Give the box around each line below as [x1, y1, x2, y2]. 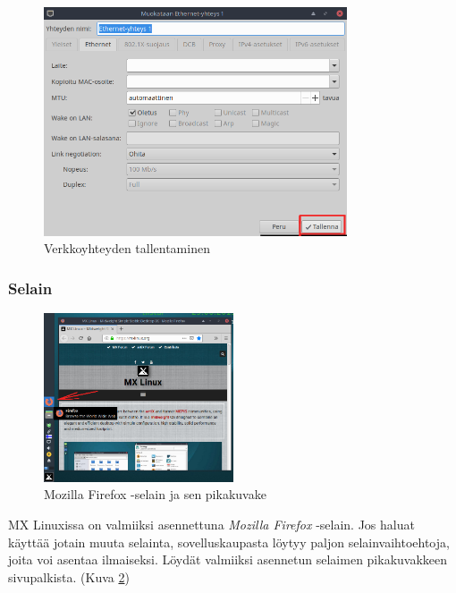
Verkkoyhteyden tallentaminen [44, 239, 210, 258]
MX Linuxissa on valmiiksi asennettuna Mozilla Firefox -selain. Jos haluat [8, 514, 415, 533]
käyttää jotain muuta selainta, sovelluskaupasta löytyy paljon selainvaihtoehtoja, [8, 532, 450, 551]
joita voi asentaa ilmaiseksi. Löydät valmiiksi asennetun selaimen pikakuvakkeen [8, 550, 448, 569]
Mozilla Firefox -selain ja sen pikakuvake [44, 485, 266, 504]
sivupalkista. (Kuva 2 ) [8, 567, 130, 586]
